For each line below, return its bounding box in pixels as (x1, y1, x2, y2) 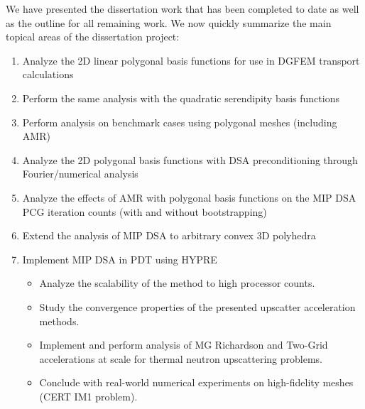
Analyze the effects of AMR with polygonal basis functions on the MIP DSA (22, 190, 356, 204)
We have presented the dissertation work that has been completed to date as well (6, 1, 359, 16)
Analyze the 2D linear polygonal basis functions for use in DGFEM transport (22, 53, 360, 67)
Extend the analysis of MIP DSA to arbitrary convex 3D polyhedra (22, 228, 316, 243)
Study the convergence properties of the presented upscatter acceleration (39, 299, 356, 314)
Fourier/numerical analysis (22, 166, 138, 181)
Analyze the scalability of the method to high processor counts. (39, 276, 315, 290)
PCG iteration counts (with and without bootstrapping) (22, 204, 267, 219)
